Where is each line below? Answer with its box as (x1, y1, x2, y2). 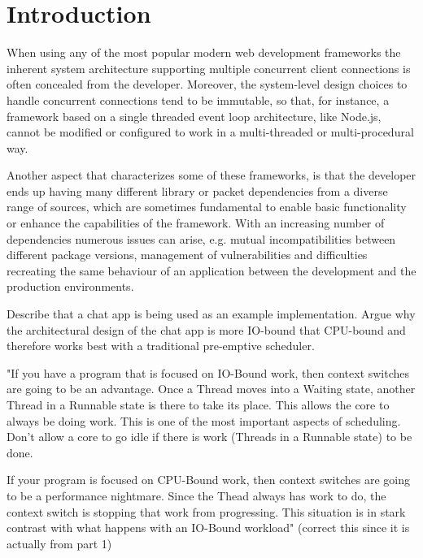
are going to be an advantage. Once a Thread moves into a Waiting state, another (7, 380, 416, 397)
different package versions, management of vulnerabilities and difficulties (7, 246, 368, 263)
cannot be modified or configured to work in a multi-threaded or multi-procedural (7, 123, 414, 141)
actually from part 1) (7, 534, 112, 552)
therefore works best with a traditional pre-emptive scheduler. (7, 337, 315, 354)
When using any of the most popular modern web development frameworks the (7, 44, 401, 61)
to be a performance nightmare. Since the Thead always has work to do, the (7, 487, 386, 504)
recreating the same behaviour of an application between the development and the (7, 262, 416, 279)
